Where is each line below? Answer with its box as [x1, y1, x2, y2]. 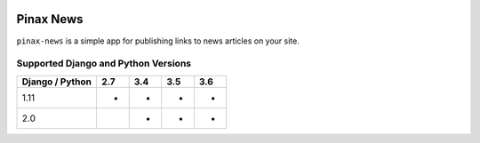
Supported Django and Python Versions [16, 58, 191, 70]
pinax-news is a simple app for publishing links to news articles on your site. [16, 36, 300, 46]
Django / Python [21, 75, 92, 88]
